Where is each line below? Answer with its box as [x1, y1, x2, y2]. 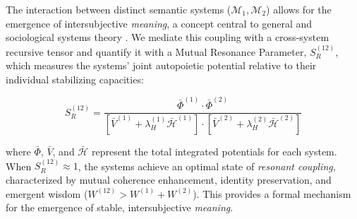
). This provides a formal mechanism [193, 186, 351, 201]
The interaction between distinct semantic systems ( [6, 2, 231, 16]
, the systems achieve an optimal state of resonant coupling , [78, 158, 336, 173]
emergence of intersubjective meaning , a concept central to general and [6, 16, 313, 30]
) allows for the [266, 2, 332, 16]
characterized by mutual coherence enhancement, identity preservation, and [6, 172, 332, 187]
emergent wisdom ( [6, 186, 88, 201]
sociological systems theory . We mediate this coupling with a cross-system [6, 30, 329, 45]
